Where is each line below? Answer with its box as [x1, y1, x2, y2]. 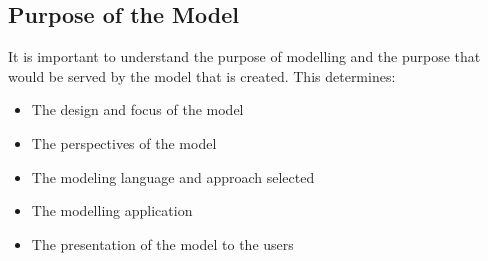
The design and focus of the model [31, 99, 244, 120]
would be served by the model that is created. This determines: [8, 65, 396, 86]
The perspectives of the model [31, 132, 217, 153]
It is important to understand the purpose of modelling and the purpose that [8, 46, 481, 67]
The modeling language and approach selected [31, 166, 315, 187]
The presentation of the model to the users [31, 233, 294, 254]
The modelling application [31, 200, 193, 221]
